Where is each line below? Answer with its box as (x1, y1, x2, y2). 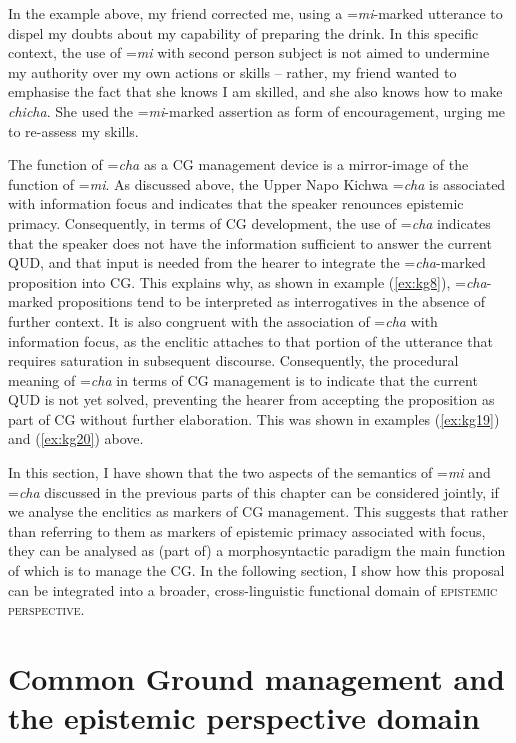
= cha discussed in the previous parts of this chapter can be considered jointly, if (8, 481, 499, 502)
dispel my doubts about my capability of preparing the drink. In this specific (8, 22, 479, 43)
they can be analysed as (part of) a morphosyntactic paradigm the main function (8, 540, 506, 561)
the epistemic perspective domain (8, 697, 480, 738)
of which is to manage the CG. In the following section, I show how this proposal (8, 560, 505, 581)
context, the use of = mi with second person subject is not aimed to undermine (8, 42, 490, 63)
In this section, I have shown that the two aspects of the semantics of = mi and (8, 462, 491, 483)
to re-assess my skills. (8, 120, 139, 141)
